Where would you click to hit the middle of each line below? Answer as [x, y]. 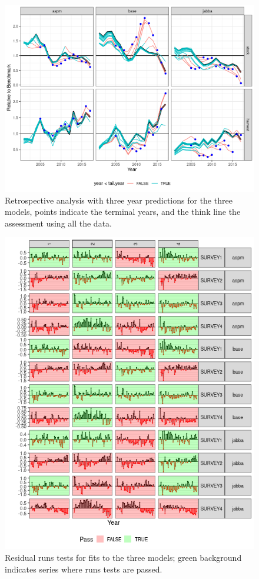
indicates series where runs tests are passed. [84, 569]
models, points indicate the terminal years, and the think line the [123, 212]
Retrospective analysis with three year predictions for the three [119, 200]
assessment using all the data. [58, 223]
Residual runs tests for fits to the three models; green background [123, 557]
